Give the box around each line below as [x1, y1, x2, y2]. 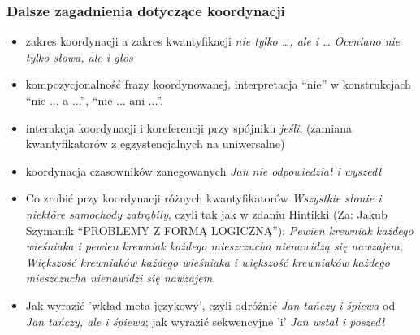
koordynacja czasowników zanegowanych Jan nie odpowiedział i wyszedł [25, 162, 382, 179]
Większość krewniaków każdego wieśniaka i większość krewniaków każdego [25, 253, 390, 270]
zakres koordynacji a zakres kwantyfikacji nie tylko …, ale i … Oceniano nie [25, 33, 401, 50]
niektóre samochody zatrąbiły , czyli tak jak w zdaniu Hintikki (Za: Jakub [25, 205, 388, 222]
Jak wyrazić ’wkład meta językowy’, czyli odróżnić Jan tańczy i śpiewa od [25, 296, 396, 313]
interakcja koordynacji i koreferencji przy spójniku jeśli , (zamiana [25, 119, 352, 136]
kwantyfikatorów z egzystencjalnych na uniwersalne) [25, 135, 285, 152]
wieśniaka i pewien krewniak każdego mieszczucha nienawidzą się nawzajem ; [25, 237, 403, 255]
